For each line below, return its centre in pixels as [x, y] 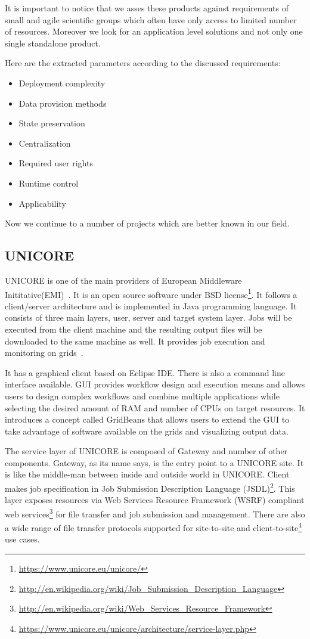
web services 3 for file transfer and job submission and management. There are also [155, 513]
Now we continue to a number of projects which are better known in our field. [147, 223]
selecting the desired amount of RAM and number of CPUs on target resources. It [155, 407]
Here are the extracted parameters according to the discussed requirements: [143, 63]
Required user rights [56, 163]
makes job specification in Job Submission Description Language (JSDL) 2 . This [150, 487]
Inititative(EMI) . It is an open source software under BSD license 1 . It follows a [151, 293]
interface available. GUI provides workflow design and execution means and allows [155, 384]
